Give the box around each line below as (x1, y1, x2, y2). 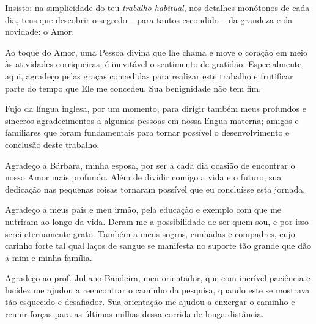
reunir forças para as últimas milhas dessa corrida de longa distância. (5, 307, 264, 320)
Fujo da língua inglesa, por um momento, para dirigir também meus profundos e (5, 102, 306, 115)
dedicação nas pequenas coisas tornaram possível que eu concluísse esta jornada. (5, 182, 306, 195)
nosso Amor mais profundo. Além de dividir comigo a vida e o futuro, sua (5, 171, 282, 183)
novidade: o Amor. (5, 25, 75, 38)
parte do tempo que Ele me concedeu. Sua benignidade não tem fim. (5, 81, 262, 94)
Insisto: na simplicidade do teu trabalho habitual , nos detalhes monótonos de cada (5, 1, 310, 13)
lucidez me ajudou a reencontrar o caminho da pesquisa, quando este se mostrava (5, 283, 310, 296)
